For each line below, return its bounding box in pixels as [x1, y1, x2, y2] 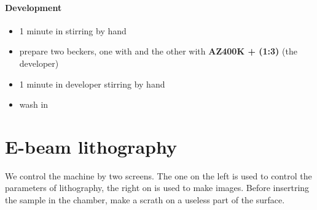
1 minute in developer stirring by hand [19, 77, 165, 90]
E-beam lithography [5, 133, 177, 159]
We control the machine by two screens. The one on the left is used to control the [5, 169, 312, 182]
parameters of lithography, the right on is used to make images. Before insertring [5, 181, 310, 194]
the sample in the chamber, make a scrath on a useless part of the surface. [5, 193, 285, 206]
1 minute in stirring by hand [19, 24, 127, 37]
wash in [19, 98, 49, 111]
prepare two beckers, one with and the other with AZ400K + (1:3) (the [19, 45, 297, 58]
